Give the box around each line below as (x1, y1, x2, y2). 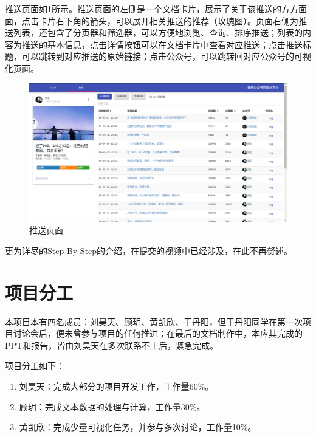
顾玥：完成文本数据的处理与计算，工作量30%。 (19, 400, 205, 413)
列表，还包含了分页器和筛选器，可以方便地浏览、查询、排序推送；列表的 (13, 26, 303, 39)
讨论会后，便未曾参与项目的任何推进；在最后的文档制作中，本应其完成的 (13, 327, 303, 340)
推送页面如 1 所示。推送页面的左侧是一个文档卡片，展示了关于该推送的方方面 (5, 2, 307, 15)
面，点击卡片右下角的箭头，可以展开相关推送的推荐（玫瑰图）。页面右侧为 (5, 14, 298, 27)
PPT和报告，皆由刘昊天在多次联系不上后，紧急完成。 (5, 339, 219, 351)
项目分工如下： (5, 359, 64, 372)
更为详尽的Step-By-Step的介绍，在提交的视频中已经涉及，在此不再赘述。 (5, 244, 293, 256)
